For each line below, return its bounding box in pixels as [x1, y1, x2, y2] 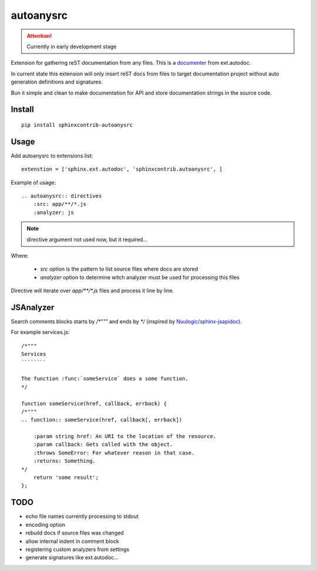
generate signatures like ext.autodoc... [25, 554, 119, 561]
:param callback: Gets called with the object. [33, 441, 173, 448]
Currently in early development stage [26, 43, 117, 50]
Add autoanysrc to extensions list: [11, 152, 93, 159]
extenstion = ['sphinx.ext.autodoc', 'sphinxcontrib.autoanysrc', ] [21, 166, 222, 173]
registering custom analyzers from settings [25, 546, 130, 553]
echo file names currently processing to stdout [25, 513, 139, 520]
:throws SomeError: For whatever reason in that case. [33, 449, 195, 456]
